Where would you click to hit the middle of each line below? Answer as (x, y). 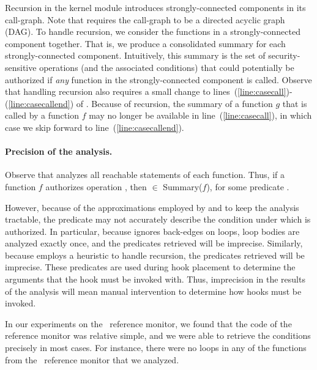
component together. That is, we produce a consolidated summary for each (145, 43)
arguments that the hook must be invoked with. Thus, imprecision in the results (155, 279)
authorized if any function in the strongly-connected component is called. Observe (158, 79)
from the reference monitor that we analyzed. (92, 359)
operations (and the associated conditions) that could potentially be (167, 67)
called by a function (42, 115)
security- (284, 55)
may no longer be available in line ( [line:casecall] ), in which (200, 115)
